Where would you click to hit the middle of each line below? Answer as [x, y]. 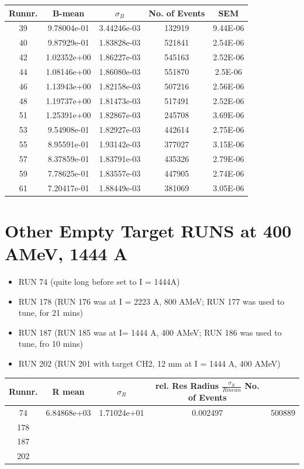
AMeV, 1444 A [66, 254]
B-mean [68, 13]
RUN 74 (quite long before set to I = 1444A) [99, 282]
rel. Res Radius [187, 386]
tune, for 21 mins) [51, 313]
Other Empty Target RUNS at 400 [148, 230]
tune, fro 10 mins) [51, 344]
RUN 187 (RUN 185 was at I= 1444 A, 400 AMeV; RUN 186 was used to [150, 332]
